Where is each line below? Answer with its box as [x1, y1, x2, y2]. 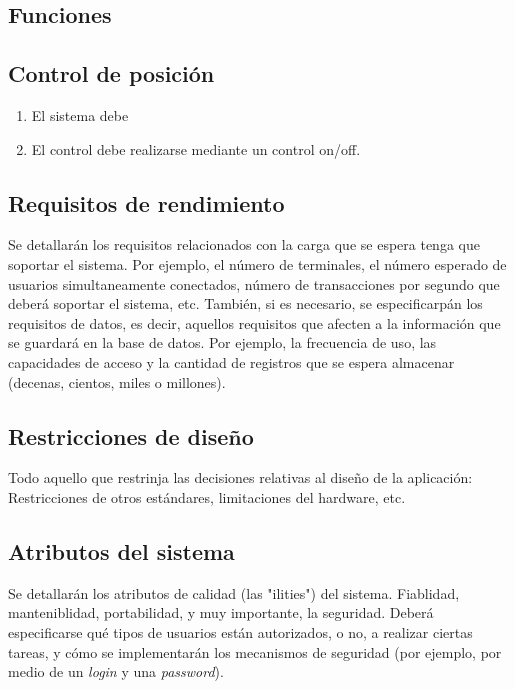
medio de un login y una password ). [8, 661, 224, 682]
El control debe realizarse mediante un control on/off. [31, 138, 361, 159]
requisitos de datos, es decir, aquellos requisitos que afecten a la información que [8, 312, 501, 333]
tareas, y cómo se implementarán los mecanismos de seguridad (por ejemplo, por [8, 641, 502, 662]
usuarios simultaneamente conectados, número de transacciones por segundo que [8, 273, 500, 294]
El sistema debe [31, 104, 129, 125]
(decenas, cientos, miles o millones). [8, 371, 226, 392]
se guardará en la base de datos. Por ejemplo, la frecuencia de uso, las [8, 332, 437, 353]
